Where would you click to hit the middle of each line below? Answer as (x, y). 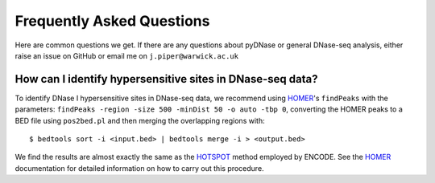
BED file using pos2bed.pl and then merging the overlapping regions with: (140, 120)
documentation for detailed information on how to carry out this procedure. (140, 168)
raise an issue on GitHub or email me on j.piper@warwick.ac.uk (127, 55)
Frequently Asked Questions (112, 21)
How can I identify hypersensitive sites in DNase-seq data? (166, 79)
